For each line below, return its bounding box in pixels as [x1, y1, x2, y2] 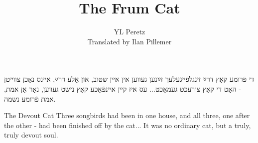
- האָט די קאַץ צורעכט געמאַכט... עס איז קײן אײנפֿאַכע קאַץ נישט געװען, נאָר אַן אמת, [4, 83, 241, 94]
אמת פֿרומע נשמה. [4, 93, 56, 104]
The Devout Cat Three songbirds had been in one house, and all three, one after [4, 110, 250, 121]
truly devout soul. [4, 130, 58, 140]
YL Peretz [114, 26, 145, 37]
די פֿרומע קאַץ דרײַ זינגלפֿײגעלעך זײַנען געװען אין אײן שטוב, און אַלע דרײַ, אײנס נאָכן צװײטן [4, 74, 255, 84]
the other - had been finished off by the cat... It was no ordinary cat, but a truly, [4, 120, 251, 130]
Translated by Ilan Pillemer [87, 36, 172, 46]
